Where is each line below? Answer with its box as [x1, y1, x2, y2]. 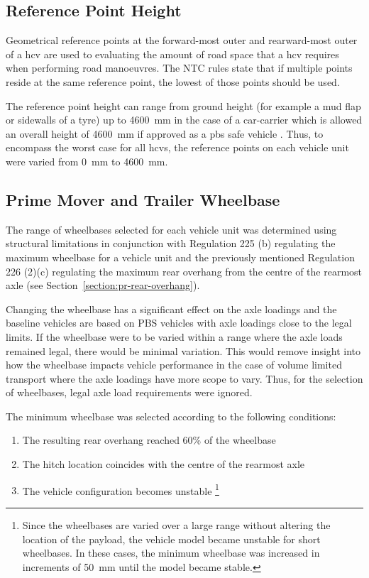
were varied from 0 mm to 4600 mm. [6, 153, 168, 168]
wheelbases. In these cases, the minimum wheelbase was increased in [22, 545, 320, 560]
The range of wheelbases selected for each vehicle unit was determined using [6, 222, 337, 236]
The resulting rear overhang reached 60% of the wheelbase [22, 432, 276, 447]
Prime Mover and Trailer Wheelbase [6, 188, 280, 210]
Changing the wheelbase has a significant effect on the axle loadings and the [6, 301, 337, 316]
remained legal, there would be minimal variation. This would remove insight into [6, 343, 361, 358]
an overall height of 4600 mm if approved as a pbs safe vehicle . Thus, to [6, 126, 324, 141]
